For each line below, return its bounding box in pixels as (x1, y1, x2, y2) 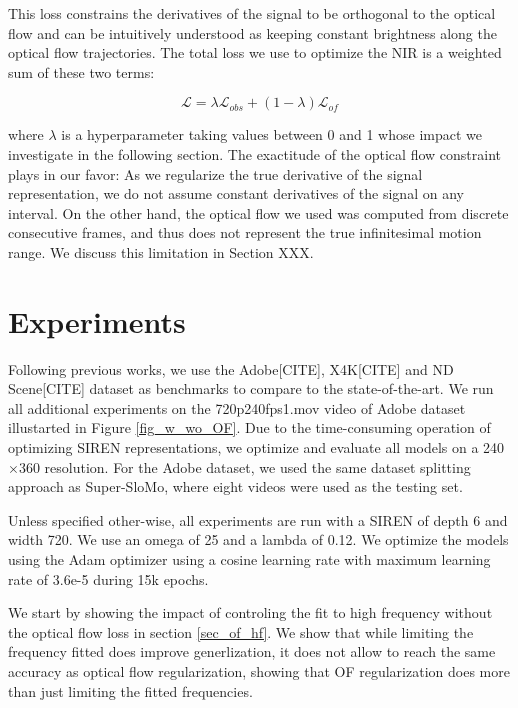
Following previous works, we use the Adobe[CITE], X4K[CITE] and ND (8, 358, 454, 379)
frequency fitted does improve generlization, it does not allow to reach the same (8, 641, 496, 662)
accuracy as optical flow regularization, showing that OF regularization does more (8, 660, 510, 681)
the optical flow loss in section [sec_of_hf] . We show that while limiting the (8, 621, 474, 642)
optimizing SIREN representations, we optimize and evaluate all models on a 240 (8, 437, 505, 458)
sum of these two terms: (8, 61, 155, 82)
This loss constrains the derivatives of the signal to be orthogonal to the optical (8, 3, 496, 23)
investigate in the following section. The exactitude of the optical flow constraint (8, 143, 501, 164)
